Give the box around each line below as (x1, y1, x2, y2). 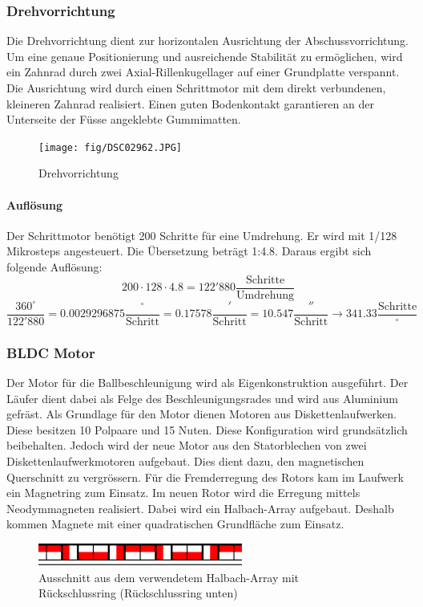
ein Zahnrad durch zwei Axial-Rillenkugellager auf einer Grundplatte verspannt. (6, 63, 400, 80)
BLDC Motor (6, 342, 95, 362)
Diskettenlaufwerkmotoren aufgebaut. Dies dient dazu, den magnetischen (6, 452, 365, 469)
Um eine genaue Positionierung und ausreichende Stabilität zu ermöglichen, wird (6, 47, 403, 64)
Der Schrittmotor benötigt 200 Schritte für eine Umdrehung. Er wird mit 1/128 (6, 226, 397, 243)
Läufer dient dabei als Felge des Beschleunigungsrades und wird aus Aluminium (6, 389, 398, 406)
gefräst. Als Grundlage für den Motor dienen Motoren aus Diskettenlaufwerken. (6, 405, 397, 422)
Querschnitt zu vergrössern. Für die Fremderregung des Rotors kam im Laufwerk (6, 468, 404, 485)
